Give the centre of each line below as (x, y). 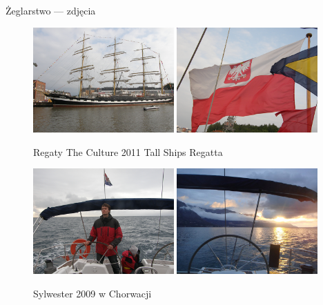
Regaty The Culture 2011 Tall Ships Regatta (128, 151)
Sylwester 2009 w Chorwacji (92, 293)
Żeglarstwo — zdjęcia (51, 10)
